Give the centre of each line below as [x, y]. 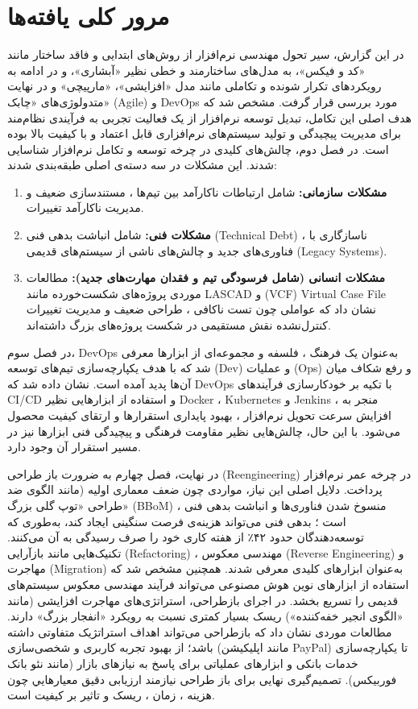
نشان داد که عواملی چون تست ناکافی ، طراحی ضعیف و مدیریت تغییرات [201, 309]
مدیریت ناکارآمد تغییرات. [85, 207]
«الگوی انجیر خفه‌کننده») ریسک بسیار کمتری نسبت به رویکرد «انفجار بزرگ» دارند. [205, 616]
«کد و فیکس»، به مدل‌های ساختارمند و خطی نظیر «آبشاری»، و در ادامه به [186, 70]
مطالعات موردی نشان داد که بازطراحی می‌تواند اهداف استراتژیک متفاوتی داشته [200, 631]
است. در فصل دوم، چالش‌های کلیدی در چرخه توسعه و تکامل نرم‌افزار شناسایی [198, 149]
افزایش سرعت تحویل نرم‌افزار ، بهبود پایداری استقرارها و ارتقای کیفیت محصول [199, 415]
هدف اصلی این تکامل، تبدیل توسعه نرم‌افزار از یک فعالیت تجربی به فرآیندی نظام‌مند [209, 117]
